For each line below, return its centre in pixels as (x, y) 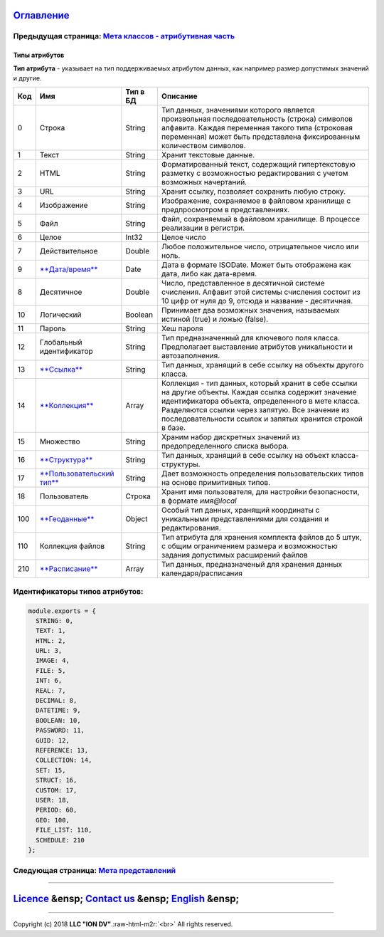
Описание (179, 96)
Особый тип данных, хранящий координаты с (240, 511)
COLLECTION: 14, (64, 760)
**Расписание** (69, 569)
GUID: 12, (53, 740)
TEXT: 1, (51, 631)
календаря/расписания (202, 573)
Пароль (53, 329)
